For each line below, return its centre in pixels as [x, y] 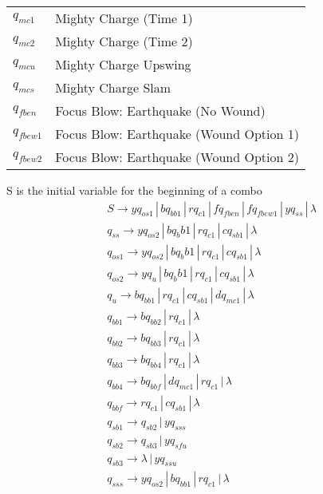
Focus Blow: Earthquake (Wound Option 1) [177, 134]
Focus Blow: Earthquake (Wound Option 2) [177, 157]
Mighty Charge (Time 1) [124, 18]
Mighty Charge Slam [113, 87]
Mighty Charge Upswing [123, 64]
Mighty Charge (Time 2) [124, 41]
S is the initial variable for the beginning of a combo [134, 190]
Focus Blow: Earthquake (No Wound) [160, 111]
